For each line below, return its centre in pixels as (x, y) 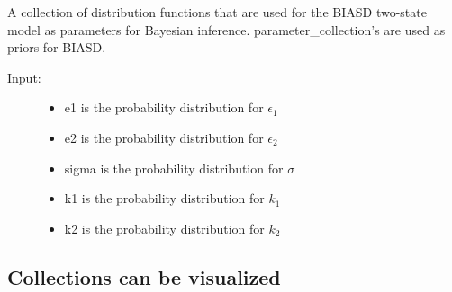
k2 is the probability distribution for (164, 228)
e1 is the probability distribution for (164, 107)
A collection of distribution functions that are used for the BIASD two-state (217, 12)
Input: (24, 77)
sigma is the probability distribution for (174, 168)
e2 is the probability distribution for (164, 137)
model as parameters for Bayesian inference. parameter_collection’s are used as (226, 29)
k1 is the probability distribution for (164, 198)
